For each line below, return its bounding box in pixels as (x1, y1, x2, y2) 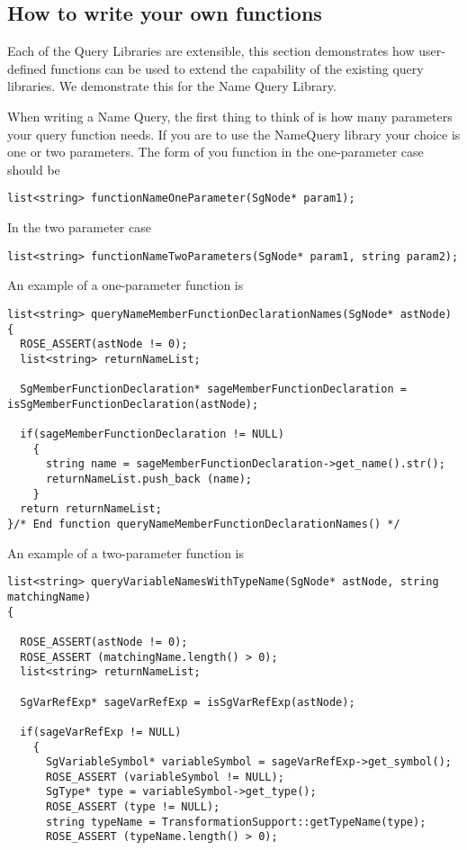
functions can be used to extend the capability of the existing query (50, 59, 424, 77)
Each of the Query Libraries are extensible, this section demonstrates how (7, 41, 415, 60)
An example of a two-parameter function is (7, 543, 245, 562)
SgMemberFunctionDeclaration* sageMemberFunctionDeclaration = (20, 383, 407, 396)
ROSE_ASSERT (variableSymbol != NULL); (45, 770, 284, 783)
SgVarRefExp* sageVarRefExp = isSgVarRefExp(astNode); (20, 695, 355, 709)
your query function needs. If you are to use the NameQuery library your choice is (7, 124, 461, 143)
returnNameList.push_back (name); (45, 473, 253, 486)
